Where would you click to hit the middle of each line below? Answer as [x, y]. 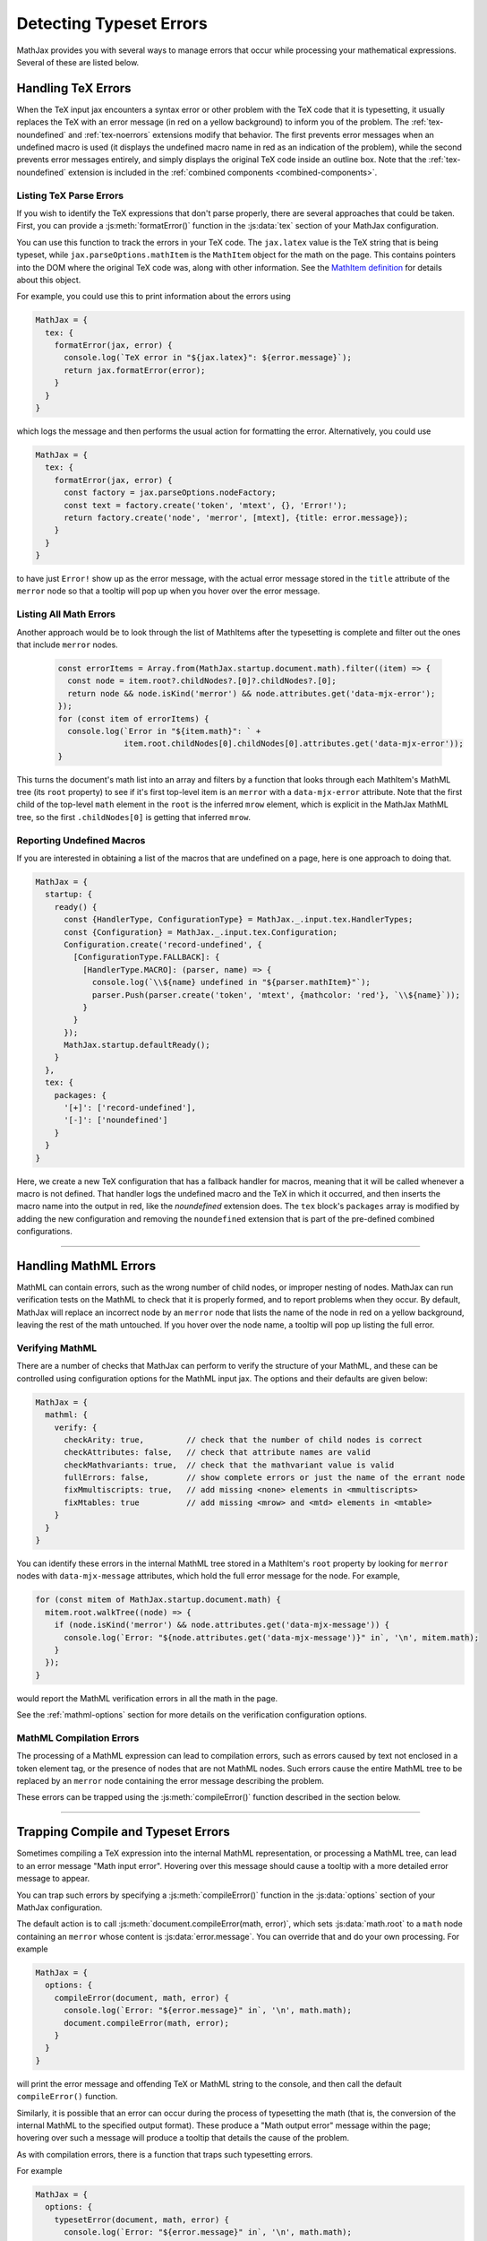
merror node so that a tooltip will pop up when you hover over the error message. [168, 591]
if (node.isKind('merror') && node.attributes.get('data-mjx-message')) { [222, 1625]
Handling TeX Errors [74, 88]
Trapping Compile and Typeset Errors [123, 1832]
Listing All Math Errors [66, 614]
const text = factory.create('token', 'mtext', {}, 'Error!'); [205, 505]
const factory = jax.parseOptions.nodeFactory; [170, 493]
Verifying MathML [57, 1347]
